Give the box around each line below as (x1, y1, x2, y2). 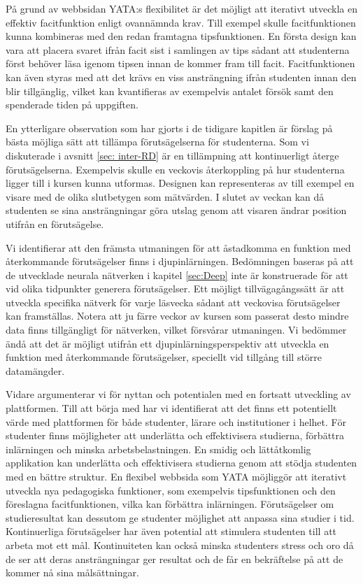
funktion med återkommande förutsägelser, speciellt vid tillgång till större (6, 350, 322, 364)
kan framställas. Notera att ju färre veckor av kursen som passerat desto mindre (6, 308, 349, 323)
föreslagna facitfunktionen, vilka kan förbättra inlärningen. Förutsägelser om (6, 497, 334, 511)
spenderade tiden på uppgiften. (6, 97, 138, 112)
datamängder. (6, 363, 65, 378)
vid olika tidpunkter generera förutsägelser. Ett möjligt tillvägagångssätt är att (6, 281, 345, 296)
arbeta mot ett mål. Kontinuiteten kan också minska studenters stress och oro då (6, 537, 354, 552)
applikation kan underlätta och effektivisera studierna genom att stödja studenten (6, 455, 357, 470)
